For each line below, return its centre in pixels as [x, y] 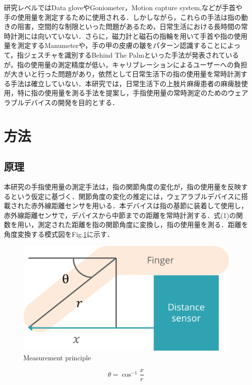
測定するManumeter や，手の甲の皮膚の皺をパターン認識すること [119, 45]
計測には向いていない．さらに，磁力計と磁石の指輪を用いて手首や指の [122, 36]
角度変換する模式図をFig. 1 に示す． [59, 234]
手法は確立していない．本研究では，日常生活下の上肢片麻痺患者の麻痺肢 [126, 83]
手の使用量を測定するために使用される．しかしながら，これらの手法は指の [123, 17]
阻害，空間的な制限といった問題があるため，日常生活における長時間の [129, 26]
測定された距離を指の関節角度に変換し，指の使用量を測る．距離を [143, 224]
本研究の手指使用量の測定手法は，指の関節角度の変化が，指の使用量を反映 [123, 187]
